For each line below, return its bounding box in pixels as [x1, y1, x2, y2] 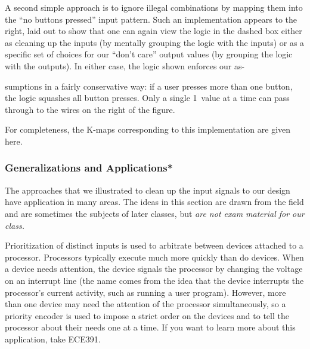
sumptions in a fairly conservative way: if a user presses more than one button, [5, 79, 293, 92]
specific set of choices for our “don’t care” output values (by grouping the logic [5, 48, 293, 60]
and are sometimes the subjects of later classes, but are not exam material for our [5, 207, 305, 219]
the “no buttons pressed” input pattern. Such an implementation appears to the [5, 13, 297, 25]
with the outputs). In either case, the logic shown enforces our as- [5, 59, 245, 72]
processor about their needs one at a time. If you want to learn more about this [5, 321, 296, 333]
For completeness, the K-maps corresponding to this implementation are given [5, 123, 291, 136]
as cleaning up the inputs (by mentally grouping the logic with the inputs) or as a [5, 36, 305, 48]
